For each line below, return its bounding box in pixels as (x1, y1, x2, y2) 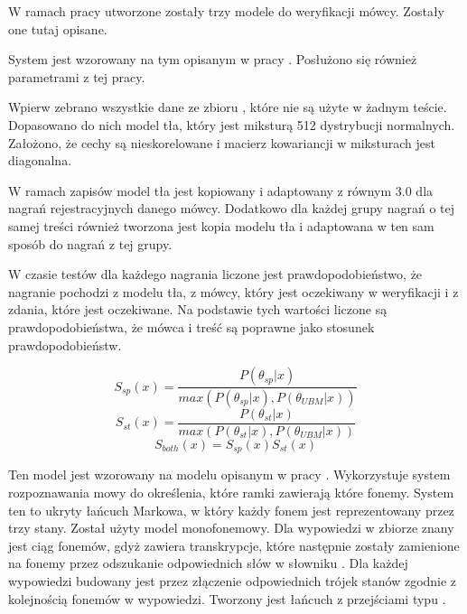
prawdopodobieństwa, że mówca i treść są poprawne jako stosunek (8, 317, 375, 336)
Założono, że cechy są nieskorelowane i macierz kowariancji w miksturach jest (8, 133, 435, 152)
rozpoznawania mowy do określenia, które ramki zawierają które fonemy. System (8, 483, 454, 502)
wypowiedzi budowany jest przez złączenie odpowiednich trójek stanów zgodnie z (8, 572, 457, 591)
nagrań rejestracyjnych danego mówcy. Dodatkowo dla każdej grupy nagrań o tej (8, 199, 454, 218)
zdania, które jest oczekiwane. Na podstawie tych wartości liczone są (8, 300, 388, 319)
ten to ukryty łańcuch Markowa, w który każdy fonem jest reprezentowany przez (8, 500, 454, 519)
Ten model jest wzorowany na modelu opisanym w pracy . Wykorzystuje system (8, 465, 451, 484)
